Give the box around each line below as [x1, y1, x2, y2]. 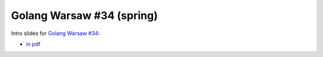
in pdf [26, 40, 41, 47]
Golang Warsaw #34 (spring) [11, 9, 158, 22]
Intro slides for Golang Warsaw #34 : [11, 30, 100, 37]
